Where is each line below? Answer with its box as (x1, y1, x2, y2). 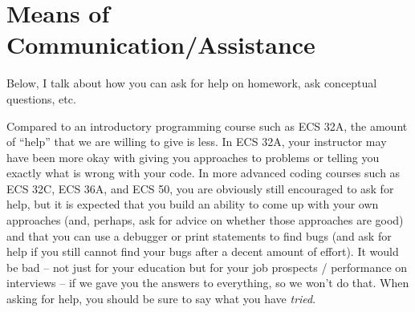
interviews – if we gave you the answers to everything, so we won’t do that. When (6, 274, 409, 291)
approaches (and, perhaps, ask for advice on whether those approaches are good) (6, 212, 404, 229)
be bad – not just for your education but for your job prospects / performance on (6, 258, 408, 275)
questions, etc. (6, 90, 76, 107)
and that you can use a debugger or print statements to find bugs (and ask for (6, 227, 392, 244)
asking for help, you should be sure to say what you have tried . (6, 290, 316, 307)
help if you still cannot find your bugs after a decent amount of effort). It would (6, 243, 399, 260)
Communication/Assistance (6, 28, 315, 61)
